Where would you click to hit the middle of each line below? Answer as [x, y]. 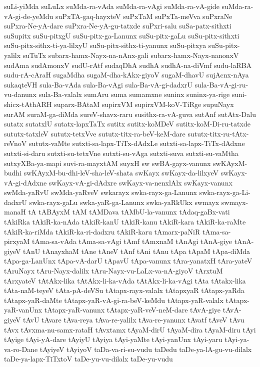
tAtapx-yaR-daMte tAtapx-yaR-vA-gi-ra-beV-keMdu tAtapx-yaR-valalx [114, 300]
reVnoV [15, 143]
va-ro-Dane [21, 349]
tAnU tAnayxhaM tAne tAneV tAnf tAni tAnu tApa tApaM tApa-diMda [137, 251]
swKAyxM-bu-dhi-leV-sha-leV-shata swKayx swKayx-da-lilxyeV [121, 173]
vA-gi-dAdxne [25, 182]
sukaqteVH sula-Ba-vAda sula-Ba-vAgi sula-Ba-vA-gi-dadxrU [98, 84]
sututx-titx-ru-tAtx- [218, 133]
